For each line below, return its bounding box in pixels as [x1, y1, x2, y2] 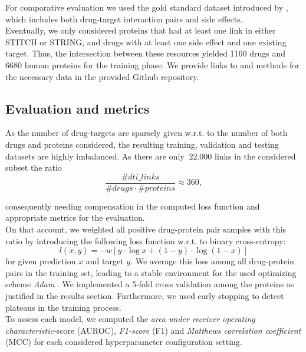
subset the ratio [5, 161, 62, 174]
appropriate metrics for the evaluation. [5, 211, 145, 224]
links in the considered [215, 150, 296, 162]
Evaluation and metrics [5, 99, 150, 117]
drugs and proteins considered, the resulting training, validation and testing [5, 138, 279, 150]
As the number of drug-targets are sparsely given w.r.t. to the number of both [5, 127, 288, 139]
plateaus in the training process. [5, 301, 121, 313]
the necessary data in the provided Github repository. [5, 70, 199, 82]
